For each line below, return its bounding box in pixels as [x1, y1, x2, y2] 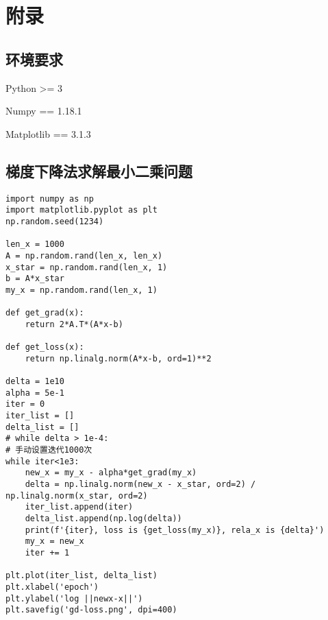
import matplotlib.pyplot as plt [5, 205, 157, 215]
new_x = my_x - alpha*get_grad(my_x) [25, 468, 197, 478]
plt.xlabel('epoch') [5, 582, 99, 592]
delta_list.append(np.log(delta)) [25, 513, 182, 523]
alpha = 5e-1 [5, 387, 64, 398]
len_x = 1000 [5, 239, 64, 250]
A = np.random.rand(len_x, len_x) [5, 250, 163, 261]
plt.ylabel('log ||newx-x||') [5, 593, 143, 604]
